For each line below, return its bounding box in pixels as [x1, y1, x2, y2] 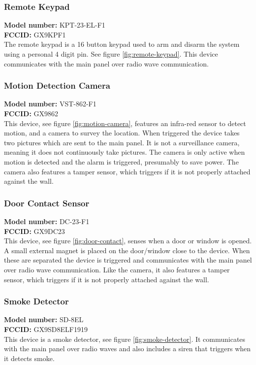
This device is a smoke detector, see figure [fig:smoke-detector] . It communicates [4, 333, 246, 344]
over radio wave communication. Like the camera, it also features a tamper [4, 264, 230, 274]
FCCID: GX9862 [4, 108, 59, 118]
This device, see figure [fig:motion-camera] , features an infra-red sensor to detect [4, 118, 246, 128]
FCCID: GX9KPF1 [4, 29, 66, 39]
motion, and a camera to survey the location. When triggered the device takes [4, 128, 240, 138]
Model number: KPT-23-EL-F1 [4, 20, 105, 30]
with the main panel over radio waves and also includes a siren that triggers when [4, 343, 251, 354]
